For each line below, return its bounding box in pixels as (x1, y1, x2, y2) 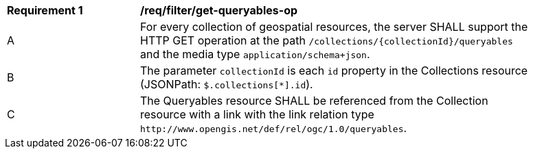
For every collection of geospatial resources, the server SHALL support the (140, 20, 528, 34)
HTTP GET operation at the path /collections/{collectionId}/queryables (140, 34, 513, 47)
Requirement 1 (7, 3, 83, 17)
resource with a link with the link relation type (140, 107, 374, 121)
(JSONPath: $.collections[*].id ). (140, 77, 313, 91)
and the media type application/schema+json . (140, 47, 370, 61)
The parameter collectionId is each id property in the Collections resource (140, 64, 528, 77)
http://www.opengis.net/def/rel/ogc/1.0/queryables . (140, 121, 407, 135)
